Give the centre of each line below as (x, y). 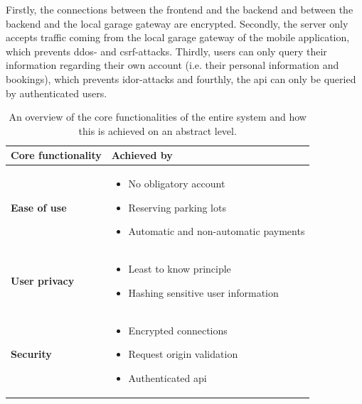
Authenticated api (167, 377)
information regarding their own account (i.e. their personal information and (172, 65)
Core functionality (56, 155)
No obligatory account (177, 184)
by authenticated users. (57, 93)
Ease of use (39, 207)
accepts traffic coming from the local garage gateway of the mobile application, (178, 37)
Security (31, 354)
